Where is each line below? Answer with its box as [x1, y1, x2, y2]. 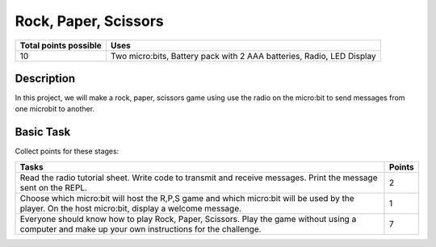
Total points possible [19, 40, 103, 51]
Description [15, 71, 76, 85]
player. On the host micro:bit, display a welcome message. [19, 203, 242, 214]
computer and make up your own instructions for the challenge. [19, 223, 262, 234]
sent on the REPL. [19, 182, 88, 193]
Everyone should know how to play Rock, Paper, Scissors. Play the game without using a [19, 213, 357, 224]
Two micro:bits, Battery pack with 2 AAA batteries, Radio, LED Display [110, 50, 376, 61]
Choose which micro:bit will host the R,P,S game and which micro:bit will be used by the [19, 192, 354, 203]
